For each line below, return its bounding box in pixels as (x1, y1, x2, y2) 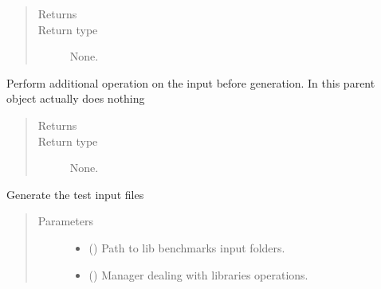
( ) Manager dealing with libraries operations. (88, 266, 308, 283)
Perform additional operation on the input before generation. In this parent (6, 74, 375, 91)
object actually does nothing (6, 90, 145, 107)
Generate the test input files (6, 186, 144, 202)
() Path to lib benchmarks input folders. (88, 239, 285, 256)
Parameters (37, 213, 93, 229)
